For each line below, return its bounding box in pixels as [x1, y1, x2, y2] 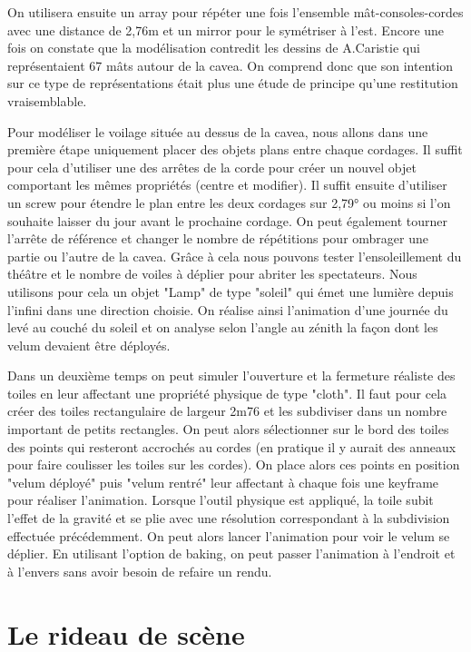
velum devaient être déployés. [7, 335, 171, 354]
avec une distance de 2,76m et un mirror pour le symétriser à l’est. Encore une [7, 20, 445, 39]
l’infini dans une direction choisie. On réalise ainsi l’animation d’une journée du [7, 300, 448, 319]
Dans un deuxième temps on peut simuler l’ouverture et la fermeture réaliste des [7, 366, 456, 385]
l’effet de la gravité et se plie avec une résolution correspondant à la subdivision [7, 509, 450, 528]
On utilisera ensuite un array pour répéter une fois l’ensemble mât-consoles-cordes [7, 3, 464, 21]
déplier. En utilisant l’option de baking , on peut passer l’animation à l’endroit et [7, 544, 456, 563]
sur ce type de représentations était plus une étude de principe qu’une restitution [7, 74, 458, 93]
